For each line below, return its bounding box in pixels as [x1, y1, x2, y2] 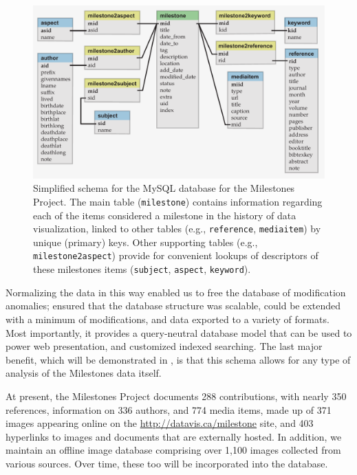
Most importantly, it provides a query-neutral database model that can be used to [6, 325, 352, 340]
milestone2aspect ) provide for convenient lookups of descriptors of [33, 248, 318, 263]
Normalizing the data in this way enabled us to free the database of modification [6, 285, 346, 299]
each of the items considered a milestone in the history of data [33, 208, 296, 222]
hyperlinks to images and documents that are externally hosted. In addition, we [6, 429, 342, 443]
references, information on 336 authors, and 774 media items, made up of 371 [6, 402, 332, 417]
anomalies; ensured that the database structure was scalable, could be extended [6, 298, 341, 313]
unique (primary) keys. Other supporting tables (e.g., [33, 234, 258, 249]
